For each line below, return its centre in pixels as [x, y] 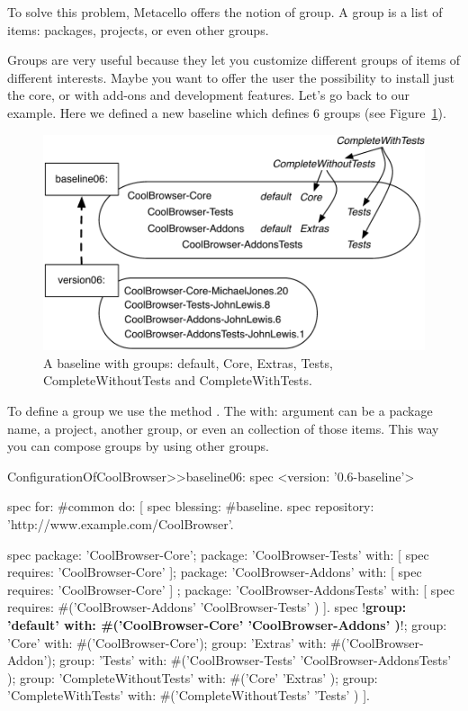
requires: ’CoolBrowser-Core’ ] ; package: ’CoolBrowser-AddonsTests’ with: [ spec [231, 589]
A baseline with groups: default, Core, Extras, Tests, [188, 362]
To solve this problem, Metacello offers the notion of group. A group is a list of [225, 12]
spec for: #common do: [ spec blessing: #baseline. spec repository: [191, 506]
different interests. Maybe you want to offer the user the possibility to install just [231, 77]
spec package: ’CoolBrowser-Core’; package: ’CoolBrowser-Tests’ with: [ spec [218, 554]
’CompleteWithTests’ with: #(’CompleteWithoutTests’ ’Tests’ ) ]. [189, 695]
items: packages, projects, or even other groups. [138, 29]
